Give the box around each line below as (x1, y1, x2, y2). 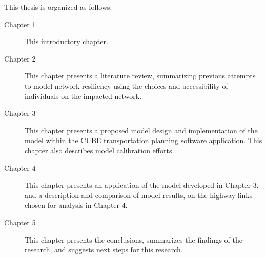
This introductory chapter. (25, 36, 108, 47)
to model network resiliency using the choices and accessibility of (25, 80, 228, 91)
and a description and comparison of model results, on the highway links (25, 189, 253, 200)
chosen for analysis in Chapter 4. (25, 200, 128, 210)
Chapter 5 (4, 216, 36, 227)
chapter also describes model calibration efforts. (25, 145, 174, 155)
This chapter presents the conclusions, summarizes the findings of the (25, 234, 242, 245)
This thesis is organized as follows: (4, 2, 112, 12)
